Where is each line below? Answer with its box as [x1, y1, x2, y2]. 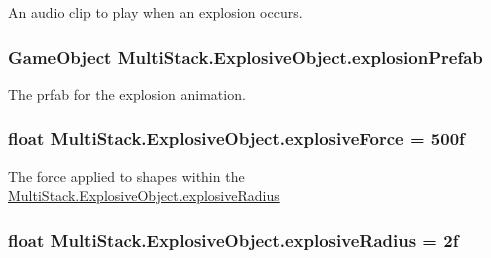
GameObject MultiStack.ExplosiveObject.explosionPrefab [8, 44, 483, 69]
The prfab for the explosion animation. [8, 83, 246, 104]
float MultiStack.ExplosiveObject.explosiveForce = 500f [8, 126, 465, 151]
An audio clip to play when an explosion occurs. [8, 2, 303, 22]
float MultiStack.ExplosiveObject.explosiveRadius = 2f [8, 227, 459, 252]
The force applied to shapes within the [8, 165, 245, 186]
